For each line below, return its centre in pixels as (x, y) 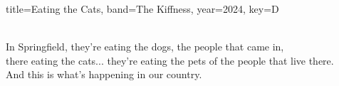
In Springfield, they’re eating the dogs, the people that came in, (145, 47)
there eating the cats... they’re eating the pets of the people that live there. (170, 60)
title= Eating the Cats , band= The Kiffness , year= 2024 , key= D (142, 9)
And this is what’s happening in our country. (104, 74)
